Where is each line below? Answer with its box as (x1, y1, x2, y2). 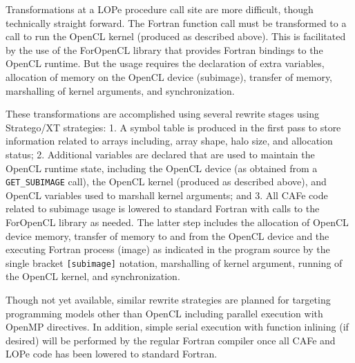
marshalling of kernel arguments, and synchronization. (6, 83, 235, 97)
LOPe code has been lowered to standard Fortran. (6, 346, 218, 361)
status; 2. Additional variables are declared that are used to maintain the (6, 147, 315, 161)
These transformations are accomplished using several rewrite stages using (6, 106, 319, 121)
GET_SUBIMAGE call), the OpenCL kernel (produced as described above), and (6, 174, 327, 189)
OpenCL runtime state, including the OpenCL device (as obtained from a (6, 160, 318, 175)
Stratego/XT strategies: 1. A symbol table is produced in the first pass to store (6, 120, 341, 134)
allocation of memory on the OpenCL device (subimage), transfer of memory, (6, 69, 333, 84)
